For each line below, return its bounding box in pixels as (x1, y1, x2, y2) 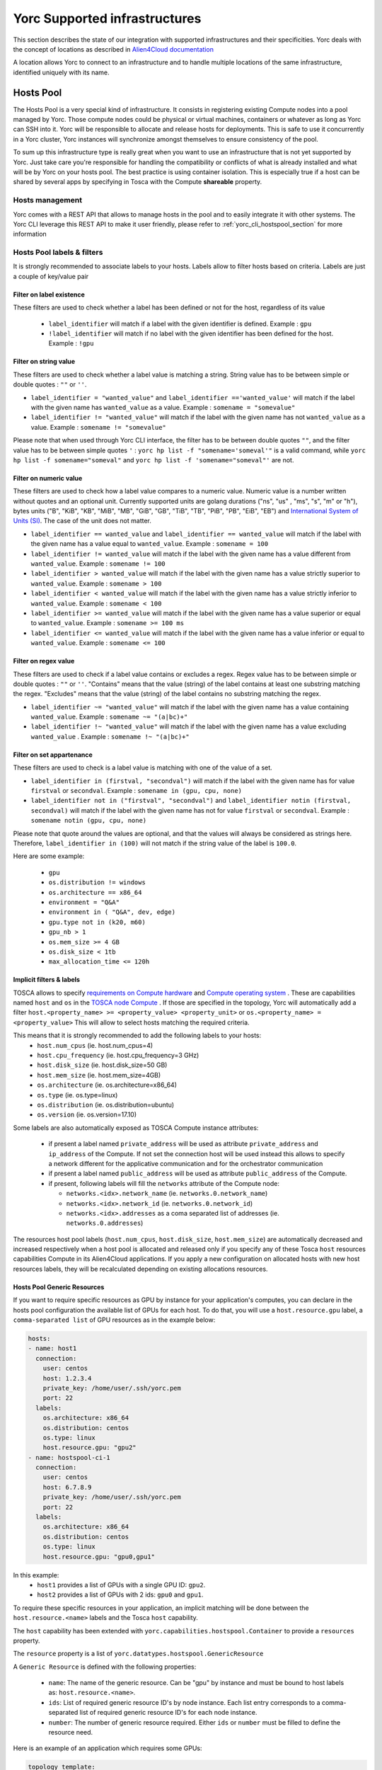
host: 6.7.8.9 (42, 1483, 92, 1491)
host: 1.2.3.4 (42, 1374, 92, 1382)
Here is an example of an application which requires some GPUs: (13, 1744, 202, 1752)
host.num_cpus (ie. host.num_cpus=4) (37, 1041, 154, 1049)
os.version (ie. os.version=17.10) (37, 1110, 137, 1119)
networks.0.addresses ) (66, 1218, 144, 1228)
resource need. (48, 1728, 93, 1737)
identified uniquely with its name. (13, 68, 110, 76)
